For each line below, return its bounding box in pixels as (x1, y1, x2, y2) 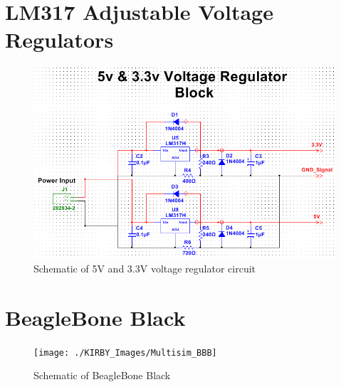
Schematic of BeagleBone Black (33, 368, 171, 383)
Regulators (5, 25, 114, 54)
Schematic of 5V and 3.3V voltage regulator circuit (33, 260, 256, 275)
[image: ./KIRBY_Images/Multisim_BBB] (33, 347, 217, 358)
